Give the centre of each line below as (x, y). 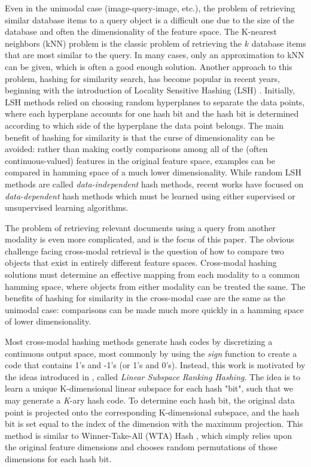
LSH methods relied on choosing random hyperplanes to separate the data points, (155, 101)
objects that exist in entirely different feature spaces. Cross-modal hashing (141, 263)
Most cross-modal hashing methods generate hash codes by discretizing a (139, 342)
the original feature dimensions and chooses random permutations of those (141, 447)
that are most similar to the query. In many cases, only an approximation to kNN (155, 55)
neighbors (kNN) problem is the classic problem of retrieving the (124, 43)
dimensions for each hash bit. (58, 458)
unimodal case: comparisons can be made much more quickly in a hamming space (154, 309)
